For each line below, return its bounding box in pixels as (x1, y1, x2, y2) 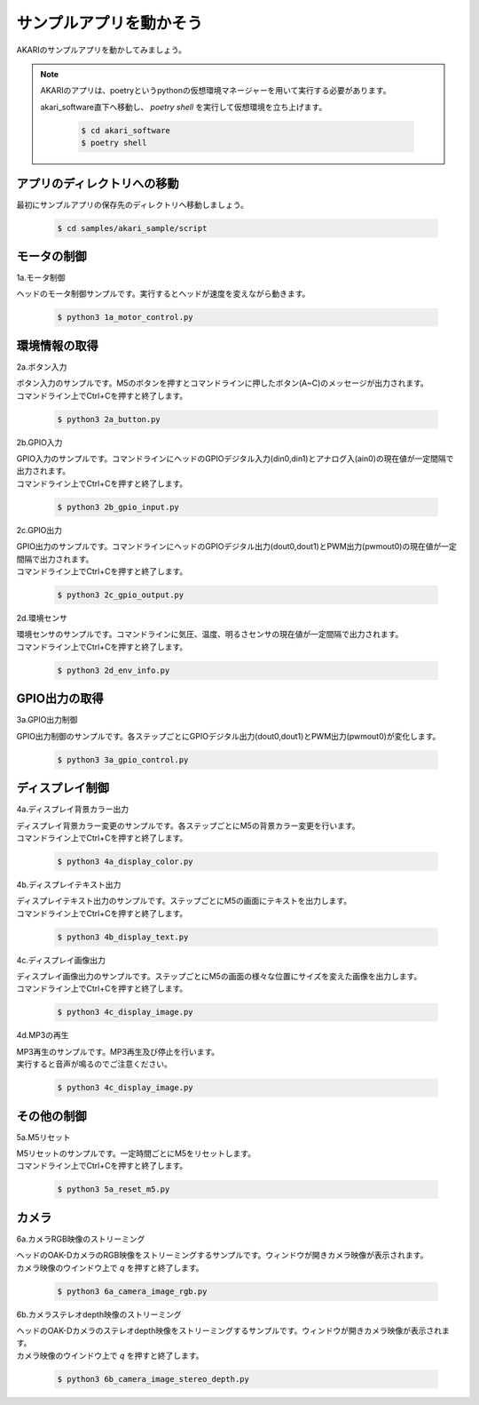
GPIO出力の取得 (16, 691, 104, 706)
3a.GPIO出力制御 (16, 714, 78, 725)
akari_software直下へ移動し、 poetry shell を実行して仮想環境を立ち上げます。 (40, 101, 327, 112)
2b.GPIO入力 (16, 436, 63, 448)
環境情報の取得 (16, 338, 98, 353)
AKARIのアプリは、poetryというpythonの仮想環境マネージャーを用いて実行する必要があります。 (40, 85, 391, 96)
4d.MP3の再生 (16, 1030, 69, 1041)
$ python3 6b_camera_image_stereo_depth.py (57, 1374, 250, 1384)
